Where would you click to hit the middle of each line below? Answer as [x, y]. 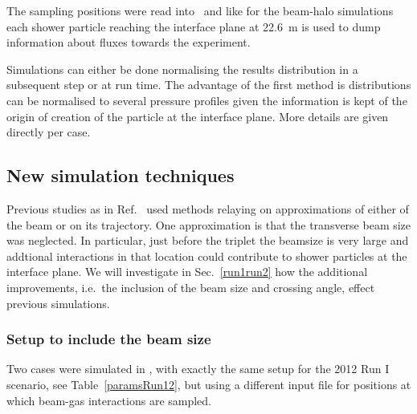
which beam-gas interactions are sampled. [109, 400]
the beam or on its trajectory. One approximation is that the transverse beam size [209, 224]
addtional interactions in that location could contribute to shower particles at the [207, 256]
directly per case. [49, 132]
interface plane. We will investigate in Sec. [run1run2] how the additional [187, 272]
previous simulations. [58, 303]
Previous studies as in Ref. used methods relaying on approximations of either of [208, 208]
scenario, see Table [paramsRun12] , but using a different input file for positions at [209, 384]
